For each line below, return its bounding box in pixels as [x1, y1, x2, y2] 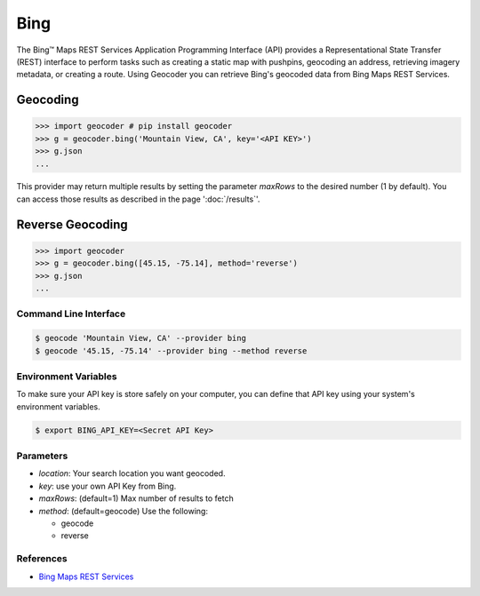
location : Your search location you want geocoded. [38, 468, 226, 479]
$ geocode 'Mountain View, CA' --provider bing [35, 333, 246, 344]
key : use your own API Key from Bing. [38, 481, 177, 491]
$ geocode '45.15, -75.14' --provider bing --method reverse [35, 346, 308, 355]
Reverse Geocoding [16, 217, 128, 232]
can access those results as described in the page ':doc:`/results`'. [16, 194, 260, 204]
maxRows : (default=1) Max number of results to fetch [38, 493, 235, 504]
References [16, 552, 68, 565]
